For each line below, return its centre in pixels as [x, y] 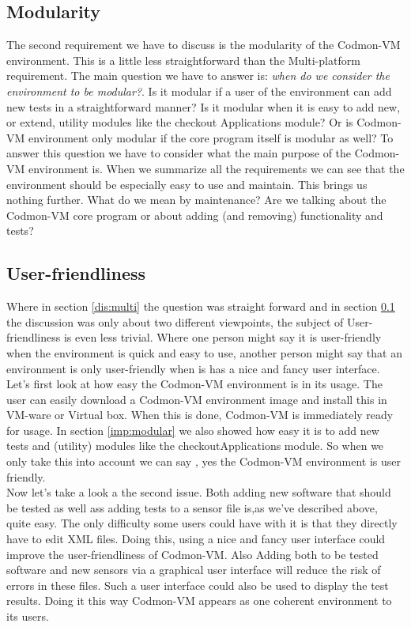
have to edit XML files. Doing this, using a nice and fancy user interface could [196, 539]
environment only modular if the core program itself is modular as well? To [211, 137]
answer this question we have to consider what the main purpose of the [179, 153]
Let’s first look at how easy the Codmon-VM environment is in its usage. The [194, 384]
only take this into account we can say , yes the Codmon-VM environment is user [204, 461]
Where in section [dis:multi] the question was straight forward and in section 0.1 [201, 306]
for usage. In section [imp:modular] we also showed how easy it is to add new [193, 430]
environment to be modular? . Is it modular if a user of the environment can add [199, 91]
